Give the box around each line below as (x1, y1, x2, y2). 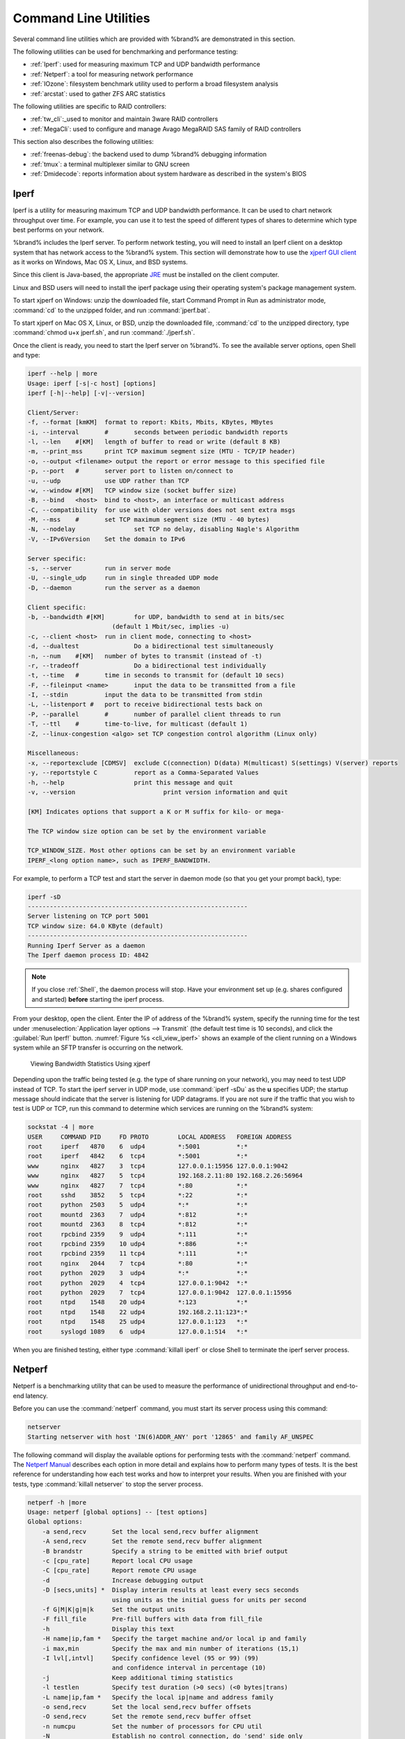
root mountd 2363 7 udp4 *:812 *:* (27, 1210, 248, 1219)
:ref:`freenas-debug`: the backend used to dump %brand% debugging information (30, 150, 267, 159)
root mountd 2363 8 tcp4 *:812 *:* (27, 1221, 248, 1228)
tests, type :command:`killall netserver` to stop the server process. (13, 1480, 203, 1488)
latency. (25, 1391, 49, 1400)
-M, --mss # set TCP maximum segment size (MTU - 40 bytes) (27, 515, 270, 524)
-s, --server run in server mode (27, 564, 171, 572)
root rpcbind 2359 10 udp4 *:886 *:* (27, 1240, 248, 1248)
